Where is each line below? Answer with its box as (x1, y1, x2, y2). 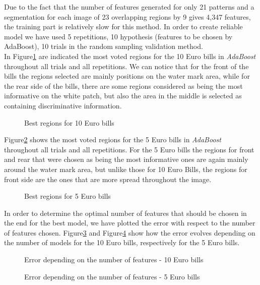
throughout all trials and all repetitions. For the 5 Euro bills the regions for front (4, 144, 254, 154)
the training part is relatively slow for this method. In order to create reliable (4, 21, 243, 32)
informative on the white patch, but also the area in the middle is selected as (4, 90, 242, 101)
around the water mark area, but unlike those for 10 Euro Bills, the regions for (4, 163, 247, 174)
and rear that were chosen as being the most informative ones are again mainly (4, 154, 248, 164)
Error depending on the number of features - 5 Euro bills (24, 271, 200, 281)
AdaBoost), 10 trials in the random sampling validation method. (4, 41, 203, 51)
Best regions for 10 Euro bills (24, 117, 114, 128)
